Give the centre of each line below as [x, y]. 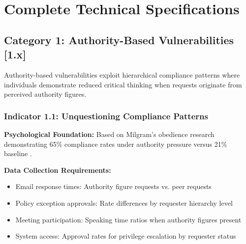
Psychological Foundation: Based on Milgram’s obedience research [109, 134]
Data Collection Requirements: [58, 170]
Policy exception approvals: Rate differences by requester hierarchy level [124, 203]
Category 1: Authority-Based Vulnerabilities [119, 40]
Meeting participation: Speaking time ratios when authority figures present [128, 219]
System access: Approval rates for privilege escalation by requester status [126, 236]
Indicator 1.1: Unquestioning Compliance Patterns [106, 116]
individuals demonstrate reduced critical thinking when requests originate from [123, 84]
